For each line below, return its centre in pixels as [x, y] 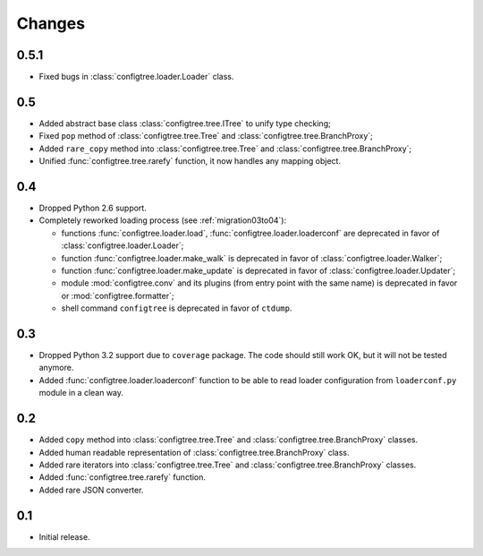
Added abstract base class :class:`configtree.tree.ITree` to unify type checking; [185, 123]
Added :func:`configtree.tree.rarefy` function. [122, 477]
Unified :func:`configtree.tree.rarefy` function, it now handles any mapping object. [190, 161]
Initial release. [64, 536]
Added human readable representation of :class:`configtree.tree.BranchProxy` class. [194, 452]
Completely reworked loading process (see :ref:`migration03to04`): [162, 220]
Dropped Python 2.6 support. [93, 208]
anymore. [56, 368]
